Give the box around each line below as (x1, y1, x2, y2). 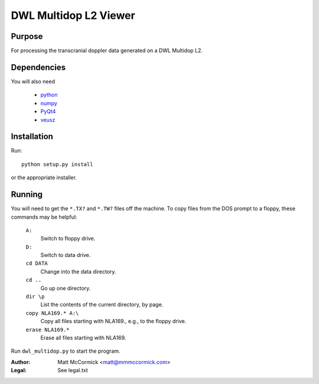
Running (11, 190, 43, 200)
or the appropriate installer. (11, 174, 77, 181)
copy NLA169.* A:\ (25, 310, 79, 316)
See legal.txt (57, 367, 88, 374)
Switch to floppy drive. (40, 235, 96, 242)
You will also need (11, 77, 56, 85)
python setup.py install (21, 161, 93, 168)
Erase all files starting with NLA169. (40, 334, 126, 341)
